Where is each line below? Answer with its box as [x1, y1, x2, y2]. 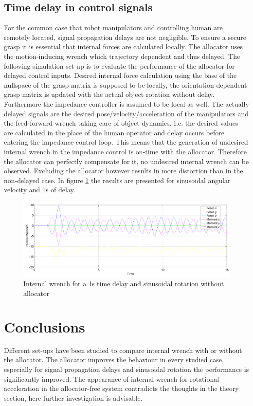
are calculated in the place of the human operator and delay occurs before [4, 127, 224, 137]
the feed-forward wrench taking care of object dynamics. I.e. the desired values [4, 118, 238, 128]
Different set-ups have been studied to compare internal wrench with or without [4, 345, 242, 355]
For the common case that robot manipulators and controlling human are [4, 22, 223, 33]
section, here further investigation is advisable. [4, 392, 143, 403]
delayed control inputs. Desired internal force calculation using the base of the [4, 70, 237, 80]
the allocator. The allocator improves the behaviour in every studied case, [4, 354, 224, 365]
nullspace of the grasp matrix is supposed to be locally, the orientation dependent [4, 79, 247, 90]
